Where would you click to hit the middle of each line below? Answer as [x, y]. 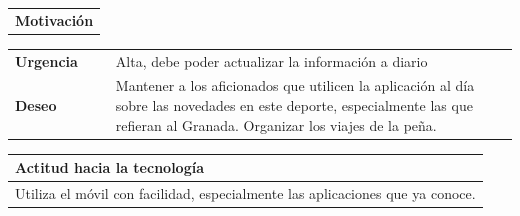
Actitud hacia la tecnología [109, 167]
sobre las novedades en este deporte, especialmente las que [294, 105]
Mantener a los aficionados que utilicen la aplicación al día [295, 85]
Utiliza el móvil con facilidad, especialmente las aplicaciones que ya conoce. [245, 193]
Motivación [54, 19]
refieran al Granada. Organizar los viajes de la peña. [276, 124]
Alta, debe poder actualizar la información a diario [271, 60]
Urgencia [46, 60]
